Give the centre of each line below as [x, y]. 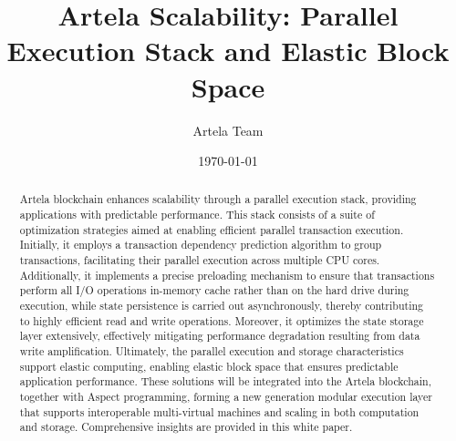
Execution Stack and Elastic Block [228, 51]
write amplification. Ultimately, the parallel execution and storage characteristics [212, 351]
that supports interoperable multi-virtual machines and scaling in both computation [219, 411]
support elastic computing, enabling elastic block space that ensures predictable [209, 366]
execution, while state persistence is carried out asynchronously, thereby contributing [222, 306]
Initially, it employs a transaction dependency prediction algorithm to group [201, 245]
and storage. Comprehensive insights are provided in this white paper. [186, 427]
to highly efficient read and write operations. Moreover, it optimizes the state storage [222, 320]
